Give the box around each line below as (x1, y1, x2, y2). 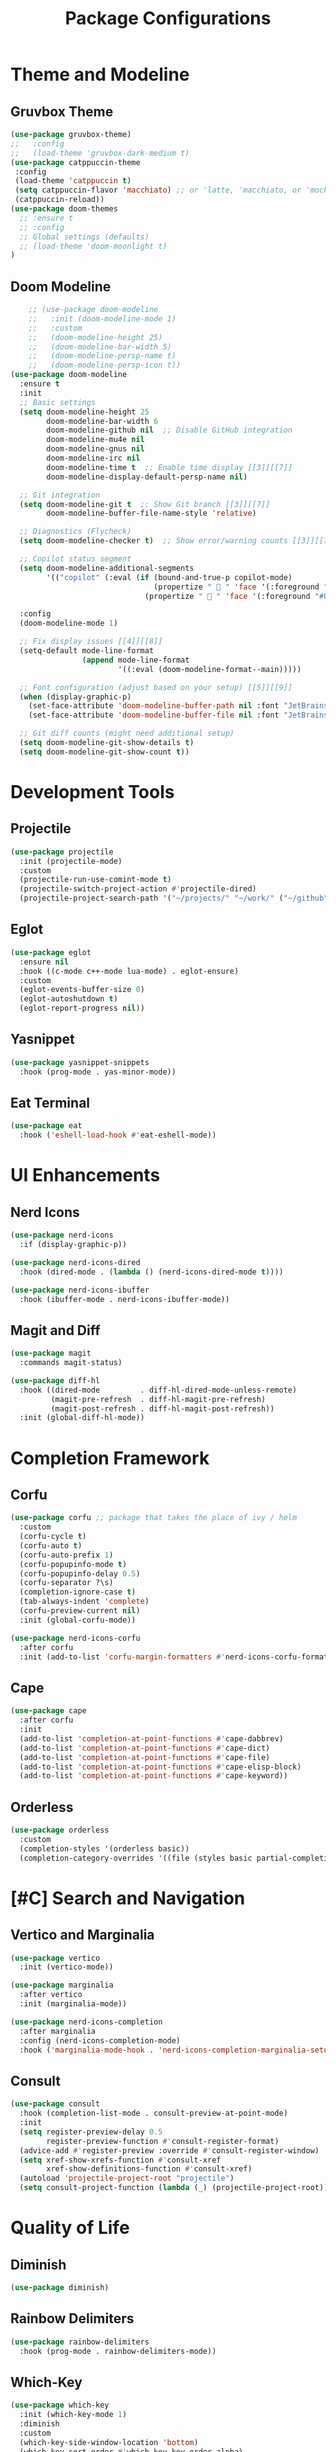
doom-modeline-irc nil (46, 453, 141, 464)
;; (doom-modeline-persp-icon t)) (28, 360, 182, 371)
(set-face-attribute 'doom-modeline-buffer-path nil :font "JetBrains (28, 701, 329, 711)
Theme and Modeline (10, 63, 190, 86)
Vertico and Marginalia (10, 1927, 155, 1944)
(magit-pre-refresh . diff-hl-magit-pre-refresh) (50, 1394, 267, 1404)
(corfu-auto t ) (19, 1540, 83, 1551)
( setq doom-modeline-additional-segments (19, 563, 195, 573)
